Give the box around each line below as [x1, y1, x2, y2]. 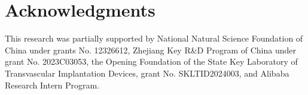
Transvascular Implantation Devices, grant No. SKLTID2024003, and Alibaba [5, 66, 289, 79]
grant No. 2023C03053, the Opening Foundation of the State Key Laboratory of [5, 55, 298, 68]
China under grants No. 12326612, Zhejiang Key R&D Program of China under [5, 43, 297, 56]
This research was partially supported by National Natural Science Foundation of [5, 32, 303, 45]
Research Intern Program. [5, 78, 100, 91]
